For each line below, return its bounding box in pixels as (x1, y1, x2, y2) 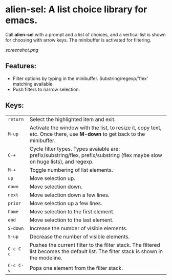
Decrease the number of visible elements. (29, 233, 130, 240)
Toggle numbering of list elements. (29, 166, 114, 173)
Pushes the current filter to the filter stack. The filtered (29, 241, 160, 248)
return (8, 116, 24, 122)
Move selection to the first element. (29, 208, 115, 215)
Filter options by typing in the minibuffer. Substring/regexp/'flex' (12, 75, 148, 82)
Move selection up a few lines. (29, 199, 102, 207)
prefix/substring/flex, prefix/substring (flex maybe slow (29, 151, 162, 158)
